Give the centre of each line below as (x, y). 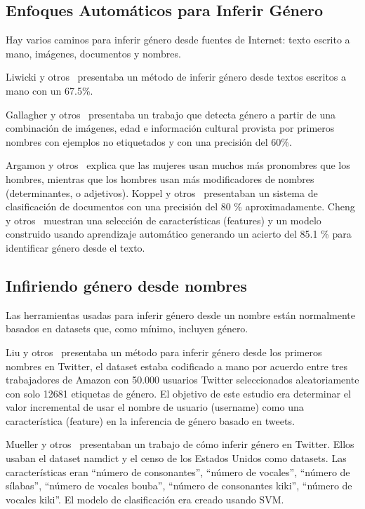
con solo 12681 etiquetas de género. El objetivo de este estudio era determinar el (178, 393)
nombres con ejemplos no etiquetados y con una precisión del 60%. (149, 141)
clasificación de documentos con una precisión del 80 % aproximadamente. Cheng (180, 206)
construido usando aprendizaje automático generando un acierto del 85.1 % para (179, 234)
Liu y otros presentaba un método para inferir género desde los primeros (164, 352)
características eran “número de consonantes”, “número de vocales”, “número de (178, 471)
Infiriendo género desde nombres (126, 285)
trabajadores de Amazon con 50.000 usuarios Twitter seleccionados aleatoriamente (182, 380)
